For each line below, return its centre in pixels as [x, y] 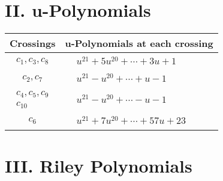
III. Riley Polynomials [99, 166]
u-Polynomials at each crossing [139, 43]
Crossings [33, 43]
